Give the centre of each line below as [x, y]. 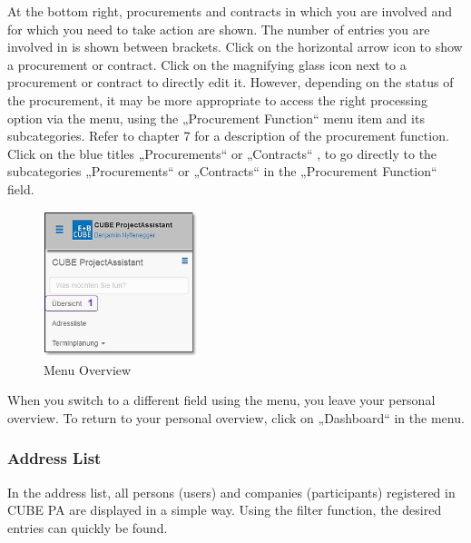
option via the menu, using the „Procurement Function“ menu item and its [216, 118]
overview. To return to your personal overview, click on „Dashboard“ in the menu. [236, 417]
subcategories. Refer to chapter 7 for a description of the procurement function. [228, 136]
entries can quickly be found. [88, 527]
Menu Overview [88, 369]
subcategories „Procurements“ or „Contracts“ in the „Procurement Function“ [222, 171]
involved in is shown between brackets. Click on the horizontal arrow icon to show [235, 47]
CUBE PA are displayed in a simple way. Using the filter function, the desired [225, 510]
